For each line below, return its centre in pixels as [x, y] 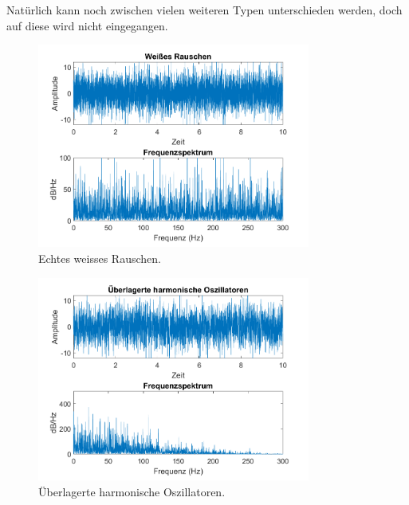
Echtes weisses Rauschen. [100, 258]
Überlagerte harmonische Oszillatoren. [132, 491]
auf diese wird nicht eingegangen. [87, 25]
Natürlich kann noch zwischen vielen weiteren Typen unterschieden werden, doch [204, 10]
